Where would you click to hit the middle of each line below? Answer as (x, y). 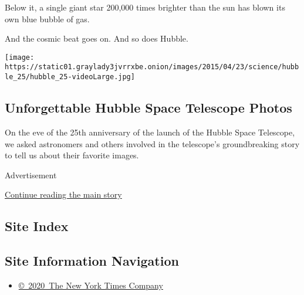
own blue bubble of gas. (47, 18)
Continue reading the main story (63, 194)
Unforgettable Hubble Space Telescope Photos (148, 108)
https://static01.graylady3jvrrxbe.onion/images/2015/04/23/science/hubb (152, 67)
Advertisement (31, 174)
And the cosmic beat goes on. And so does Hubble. (97, 38)
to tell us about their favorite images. (72, 155)
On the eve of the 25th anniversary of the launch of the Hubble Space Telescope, (150, 132)
